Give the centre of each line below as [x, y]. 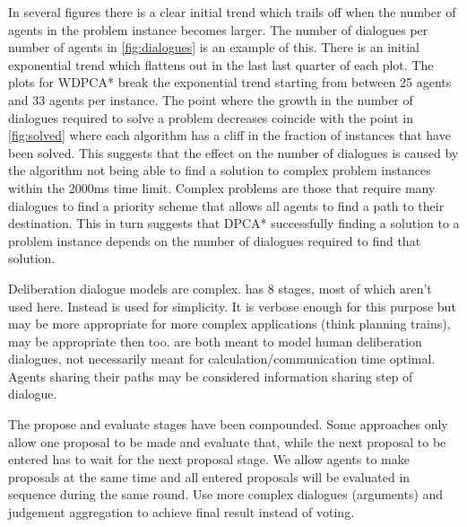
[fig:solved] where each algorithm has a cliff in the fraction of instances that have [229, 135]
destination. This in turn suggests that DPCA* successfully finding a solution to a [234, 223]
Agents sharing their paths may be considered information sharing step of [211, 376]
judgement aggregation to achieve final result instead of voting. [182, 512]
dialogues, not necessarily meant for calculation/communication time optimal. [222, 359]
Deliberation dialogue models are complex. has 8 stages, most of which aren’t [220, 288]
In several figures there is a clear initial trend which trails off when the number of [232, 12]
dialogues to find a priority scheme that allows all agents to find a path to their [226, 205]
